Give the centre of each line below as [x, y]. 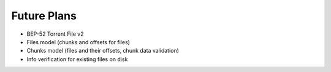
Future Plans [44, 16]
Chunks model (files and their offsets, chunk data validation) [103, 51]
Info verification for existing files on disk [77, 59]
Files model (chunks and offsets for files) [78, 42]
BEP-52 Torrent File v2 [55, 34]
